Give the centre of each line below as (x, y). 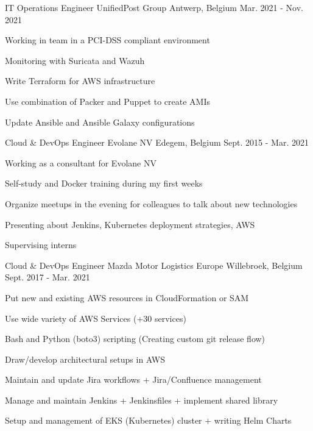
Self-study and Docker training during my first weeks (104, 183)
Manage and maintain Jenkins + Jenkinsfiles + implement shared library (142, 400)
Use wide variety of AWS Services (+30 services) (96, 318)
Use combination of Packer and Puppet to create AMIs (107, 101)
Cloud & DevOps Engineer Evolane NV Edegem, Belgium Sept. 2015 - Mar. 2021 (157, 142)
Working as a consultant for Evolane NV (81, 162)
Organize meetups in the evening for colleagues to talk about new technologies (151, 203)
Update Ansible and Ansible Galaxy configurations (100, 122)
